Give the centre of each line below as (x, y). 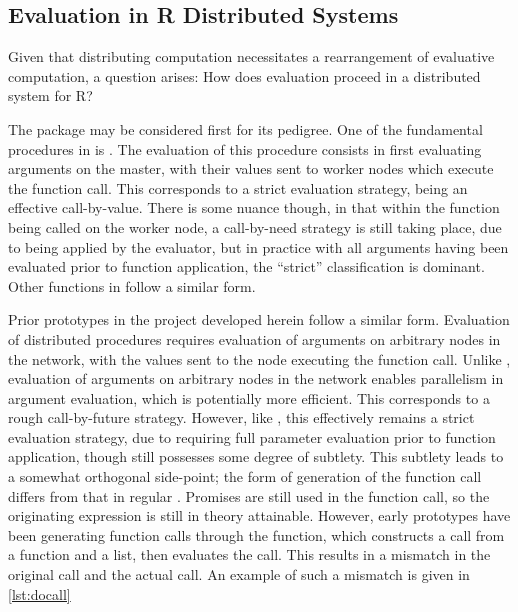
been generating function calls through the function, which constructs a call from (256, 534)
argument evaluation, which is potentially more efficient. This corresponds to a (249, 397)
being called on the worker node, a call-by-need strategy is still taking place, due (255, 226)
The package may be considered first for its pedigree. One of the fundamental (245, 128)
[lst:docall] (39, 593)
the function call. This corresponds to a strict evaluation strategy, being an (238, 187)
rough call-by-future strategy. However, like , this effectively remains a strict (241, 417)
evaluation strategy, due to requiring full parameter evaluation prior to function (252, 436)
